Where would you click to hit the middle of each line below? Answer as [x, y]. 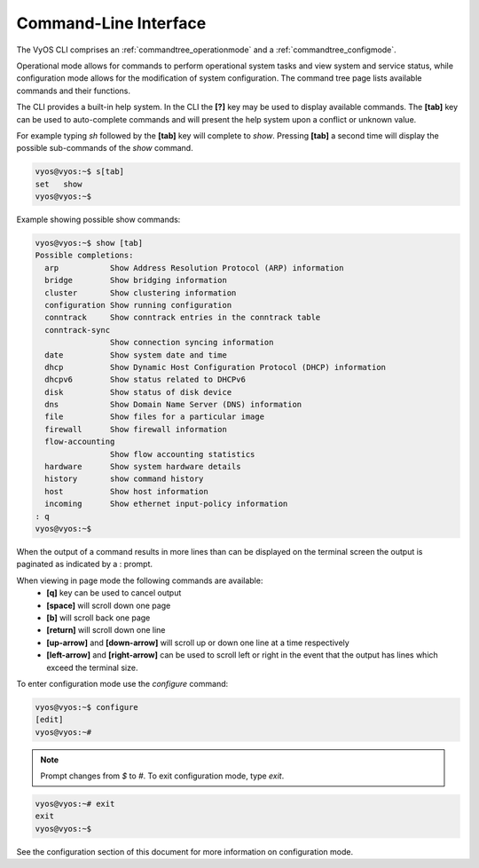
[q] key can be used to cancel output [114, 593]
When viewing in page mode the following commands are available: [140, 580]
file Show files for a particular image [155, 417]
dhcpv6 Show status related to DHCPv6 [145, 380]
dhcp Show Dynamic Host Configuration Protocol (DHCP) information [215, 367]
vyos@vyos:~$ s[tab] [79, 172]
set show [59, 184]
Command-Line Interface [111, 23]
